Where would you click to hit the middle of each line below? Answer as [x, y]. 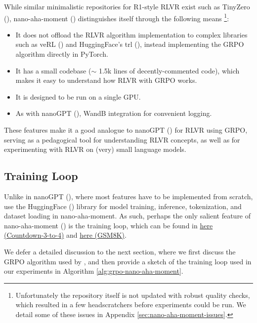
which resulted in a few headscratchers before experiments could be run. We [131, 305]
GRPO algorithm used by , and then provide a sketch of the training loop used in [128, 261]
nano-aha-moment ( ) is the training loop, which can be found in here [108, 225]
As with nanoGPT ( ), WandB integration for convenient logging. [114, 113]
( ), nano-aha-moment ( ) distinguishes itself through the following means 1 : [117, 17]
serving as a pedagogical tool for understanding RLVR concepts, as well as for [122, 139]
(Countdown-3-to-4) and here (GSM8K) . [65, 235]
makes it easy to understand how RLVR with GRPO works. [106, 80]
